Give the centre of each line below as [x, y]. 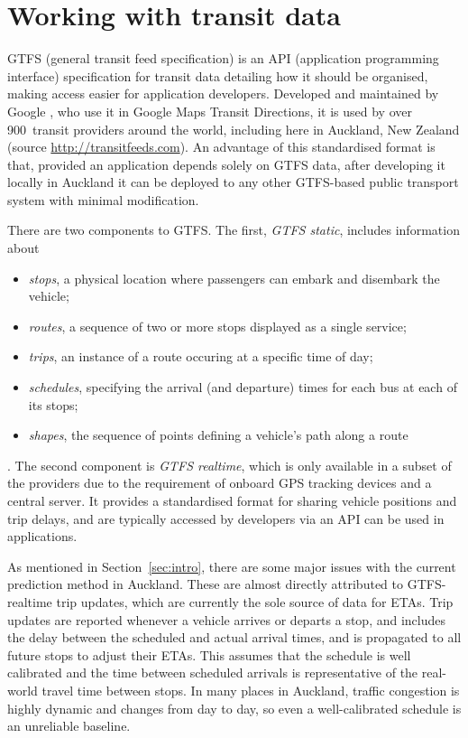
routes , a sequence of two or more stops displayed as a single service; [217, 326]
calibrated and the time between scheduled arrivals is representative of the [213, 673]
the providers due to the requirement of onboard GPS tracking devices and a [220, 483]
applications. [42, 536]
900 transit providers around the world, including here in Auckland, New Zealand [234, 129]
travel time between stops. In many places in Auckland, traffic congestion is [251, 690]
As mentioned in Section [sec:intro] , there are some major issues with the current [232, 566]
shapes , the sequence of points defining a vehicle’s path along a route [218, 435]
